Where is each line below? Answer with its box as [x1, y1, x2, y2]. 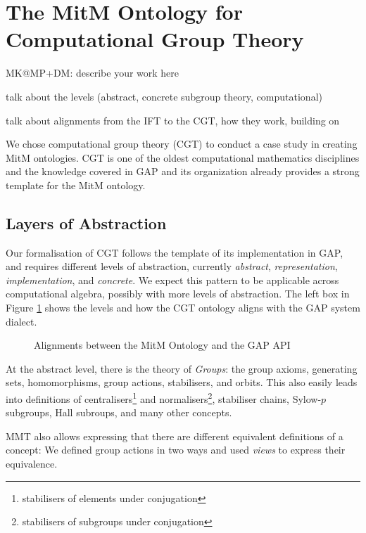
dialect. [6, 314, 37, 328]
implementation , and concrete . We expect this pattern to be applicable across [6, 272, 339, 287]
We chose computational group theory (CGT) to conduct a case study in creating [6, 136, 358, 151]
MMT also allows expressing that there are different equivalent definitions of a [6, 428, 343, 443]
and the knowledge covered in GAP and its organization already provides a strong [6, 164, 360, 179]
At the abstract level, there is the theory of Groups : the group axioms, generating [6, 361, 358, 375]
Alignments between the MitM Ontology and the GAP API [34, 338, 291, 352]
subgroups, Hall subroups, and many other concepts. [6, 405, 232, 420]
